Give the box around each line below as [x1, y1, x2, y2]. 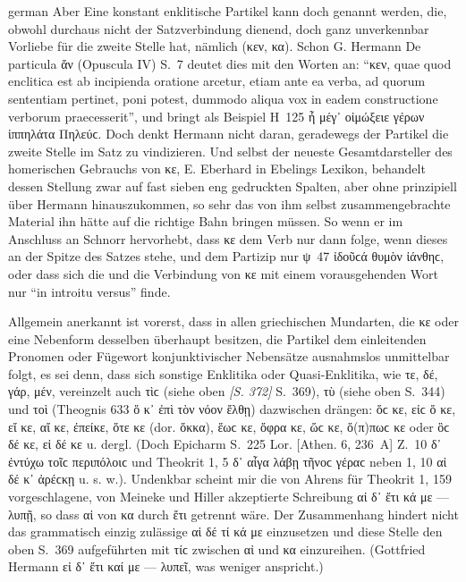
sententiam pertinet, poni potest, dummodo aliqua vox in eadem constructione [8, 89, 438, 107]
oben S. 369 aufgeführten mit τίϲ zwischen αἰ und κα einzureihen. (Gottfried [8, 539, 426, 558]
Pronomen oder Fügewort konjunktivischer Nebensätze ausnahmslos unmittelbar [8, 347, 450, 366]
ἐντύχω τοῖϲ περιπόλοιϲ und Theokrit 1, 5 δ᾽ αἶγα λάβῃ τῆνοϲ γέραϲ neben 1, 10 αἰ [8, 451, 447, 470]
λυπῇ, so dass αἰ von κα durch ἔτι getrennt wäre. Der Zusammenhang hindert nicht [8, 504, 459, 523]
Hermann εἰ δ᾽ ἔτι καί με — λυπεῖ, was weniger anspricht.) [8, 557, 324, 576]
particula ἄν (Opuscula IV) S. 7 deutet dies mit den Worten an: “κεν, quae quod [8, 54, 452, 72]
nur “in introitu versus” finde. [8, 282, 171, 300]
